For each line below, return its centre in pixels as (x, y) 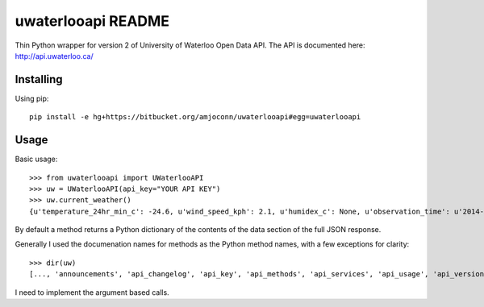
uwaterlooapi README (92, 21)
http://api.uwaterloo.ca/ (54, 56)
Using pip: (32, 98)
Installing (39, 79)
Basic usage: (36, 159)
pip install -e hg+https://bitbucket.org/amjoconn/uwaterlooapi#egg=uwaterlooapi (195, 117)
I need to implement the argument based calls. (92, 292)
